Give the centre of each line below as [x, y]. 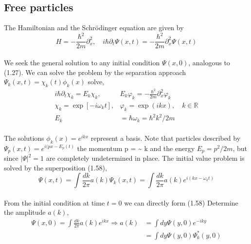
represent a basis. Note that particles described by [166, 138]
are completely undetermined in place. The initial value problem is [145, 158]
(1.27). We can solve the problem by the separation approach [95, 72]
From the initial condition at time [54, 202]
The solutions [24, 138]
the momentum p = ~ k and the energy [136, 148]
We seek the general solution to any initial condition [82, 62]
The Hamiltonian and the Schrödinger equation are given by [94, 28]
